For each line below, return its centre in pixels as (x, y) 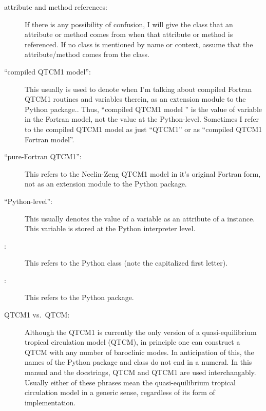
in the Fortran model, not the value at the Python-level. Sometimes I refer (142, 119)
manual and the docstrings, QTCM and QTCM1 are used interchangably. (140, 372)
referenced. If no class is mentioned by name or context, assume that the (139, 44)
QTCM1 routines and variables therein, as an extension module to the (135, 99)
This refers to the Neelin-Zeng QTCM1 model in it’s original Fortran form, (143, 173)
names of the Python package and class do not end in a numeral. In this (138, 362)
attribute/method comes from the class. (87, 54)
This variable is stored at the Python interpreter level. (110, 228)
